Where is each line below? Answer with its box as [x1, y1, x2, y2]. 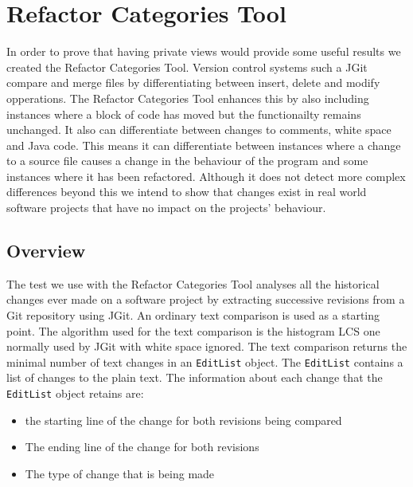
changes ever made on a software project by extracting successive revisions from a [6, 291, 405, 308]
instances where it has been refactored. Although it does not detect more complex [6, 167, 406, 184]
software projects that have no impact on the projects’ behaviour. [6, 199, 326, 216]
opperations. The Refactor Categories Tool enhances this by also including [6, 89, 369, 106]
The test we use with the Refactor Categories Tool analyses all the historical [6, 275, 380, 292]
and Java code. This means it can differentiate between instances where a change [6, 136, 401, 153]
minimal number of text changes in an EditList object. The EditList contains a [6, 353, 403, 370]
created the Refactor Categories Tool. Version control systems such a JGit [6, 58, 368, 75]
